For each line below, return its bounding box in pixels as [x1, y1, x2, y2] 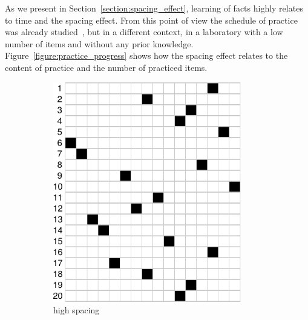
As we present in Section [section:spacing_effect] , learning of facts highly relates [5, 2, 303, 14]
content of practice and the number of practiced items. [5, 61, 208, 73]
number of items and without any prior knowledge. [5, 37, 194, 50]
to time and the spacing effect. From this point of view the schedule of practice [5, 13, 298, 26]
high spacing [53, 304, 100, 316]
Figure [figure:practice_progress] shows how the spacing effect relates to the [5, 49, 288, 62]
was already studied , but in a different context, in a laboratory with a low [5, 25, 283, 38]
